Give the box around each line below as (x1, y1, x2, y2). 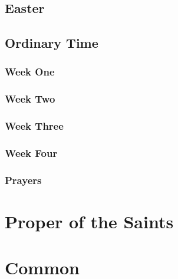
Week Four (5, 146, 58, 160)
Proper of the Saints (5, 209, 174, 233)
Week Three (5, 119, 64, 133)
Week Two (5, 91, 55, 106)
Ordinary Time (5, 34, 98, 52)
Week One (5, 64, 55, 79)
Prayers (5, 172, 42, 187)
